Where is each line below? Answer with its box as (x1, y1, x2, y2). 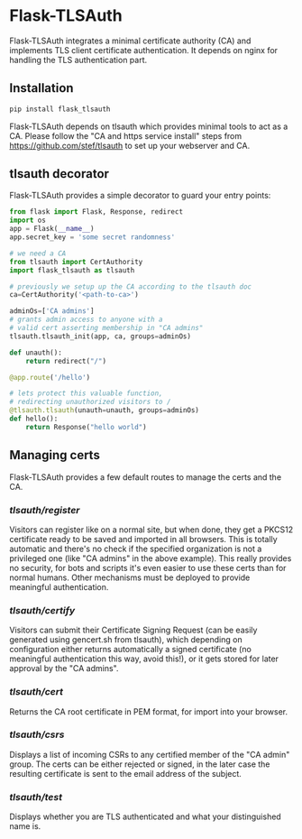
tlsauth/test (9, 790, 63, 803)
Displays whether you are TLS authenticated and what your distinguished (9, 811, 281, 822)
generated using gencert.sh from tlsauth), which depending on (9, 634, 243, 645)
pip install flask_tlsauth (9, 105, 111, 114)
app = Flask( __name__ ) (9, 225, 95, 234)
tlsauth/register (9, 503, 80, 516)
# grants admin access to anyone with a (9, 315, 164, 325)
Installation (9, 80, 74, 96)
